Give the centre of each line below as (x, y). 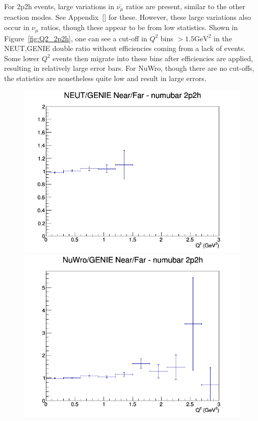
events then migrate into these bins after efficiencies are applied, (153, 58)
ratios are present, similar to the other (186, 6)
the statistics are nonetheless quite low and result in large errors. (105, 78)
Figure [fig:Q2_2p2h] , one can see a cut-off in (76, 38)
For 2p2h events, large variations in (59, 6)
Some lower (22, 58)
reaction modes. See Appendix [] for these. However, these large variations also (127, 17)
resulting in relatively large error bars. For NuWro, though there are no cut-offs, (129, 68)
